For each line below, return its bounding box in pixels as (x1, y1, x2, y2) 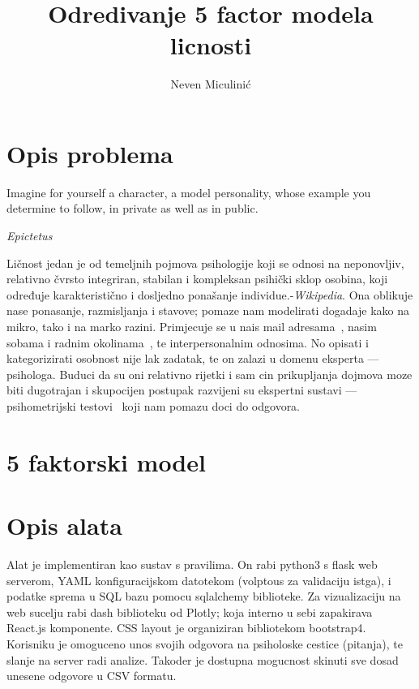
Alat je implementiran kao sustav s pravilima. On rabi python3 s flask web (6, 556, 378, 573)
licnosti (169, 28, 252, 62)
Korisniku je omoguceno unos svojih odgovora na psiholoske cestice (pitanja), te (6, 635, 403, 652)
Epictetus (6, 227, 53, 244)
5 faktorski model (6, 445, 206, 478)
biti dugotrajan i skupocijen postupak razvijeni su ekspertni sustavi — (6, 381, 357, 398)
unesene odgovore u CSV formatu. (6, 667, 177, 684)
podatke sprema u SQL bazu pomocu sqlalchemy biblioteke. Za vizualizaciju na (6, 588, 401, 605)
